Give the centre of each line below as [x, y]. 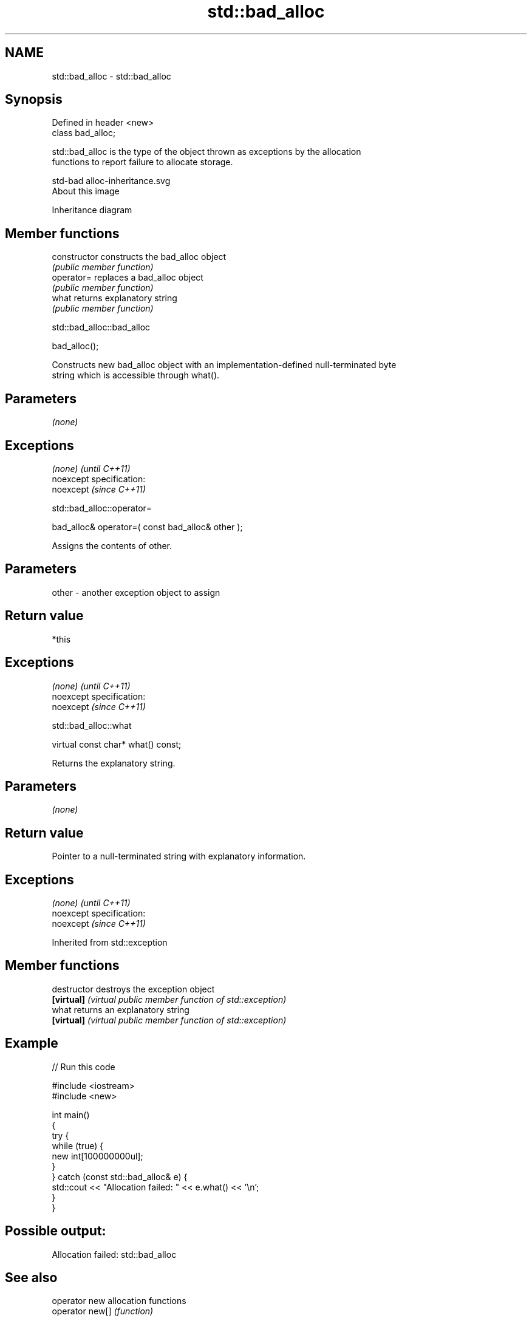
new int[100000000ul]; [97, 1156]
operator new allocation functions [119, 1301]
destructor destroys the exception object [133, 989]
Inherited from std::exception [110, 943]
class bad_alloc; [84, 133]
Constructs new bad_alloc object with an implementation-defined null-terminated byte [224, 365]
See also [31, 1277]
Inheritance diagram [92, 210]
